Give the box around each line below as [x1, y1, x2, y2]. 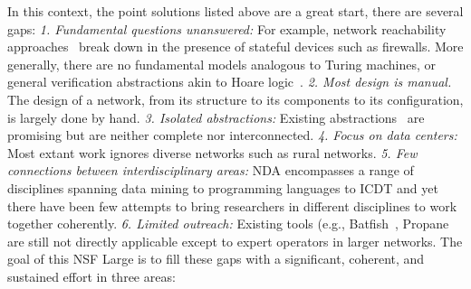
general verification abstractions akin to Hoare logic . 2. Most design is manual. [7, 72, 452, 91]
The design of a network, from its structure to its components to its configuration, [7, 89, 464, 108]
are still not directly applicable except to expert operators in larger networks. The [7, 231, 463, 250]
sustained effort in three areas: [7, 266, 176, 285]
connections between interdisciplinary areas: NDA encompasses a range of [7, 161, 414, 180]
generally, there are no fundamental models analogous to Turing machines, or [7, 54, 436, 73]
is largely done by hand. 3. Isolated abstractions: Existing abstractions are [7, 107, 425, 126]
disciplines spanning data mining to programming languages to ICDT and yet [7, 178, 438, 197]
